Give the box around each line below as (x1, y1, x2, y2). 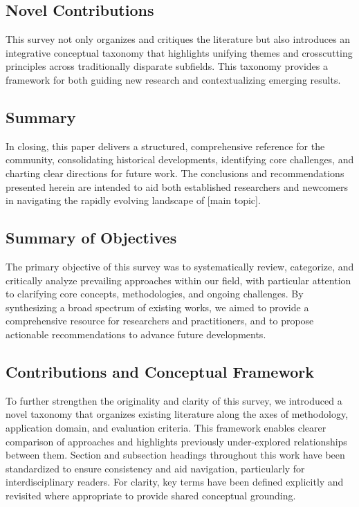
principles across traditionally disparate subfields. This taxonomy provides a (6, 59, 328, 73)
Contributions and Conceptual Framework (6, 360, 314, 382)
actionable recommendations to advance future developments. (6, 326, 266, 341)
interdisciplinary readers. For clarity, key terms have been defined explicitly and (6, 474, 344, 489)
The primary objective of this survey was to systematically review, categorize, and (6, 259, 354, 273)
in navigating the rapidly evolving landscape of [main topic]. (6, 193, 261, 208)
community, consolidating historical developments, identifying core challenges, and (6, 152, 354, 167)
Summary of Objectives (6, 227, 177, 248)
